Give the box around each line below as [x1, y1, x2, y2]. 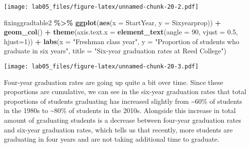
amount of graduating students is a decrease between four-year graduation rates [4, 115, 241, 125]
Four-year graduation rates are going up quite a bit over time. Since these [4, 77, 223, 87]
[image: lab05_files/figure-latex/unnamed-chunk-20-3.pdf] [4, 63, 199, 70]
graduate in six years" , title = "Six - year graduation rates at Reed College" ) [4, 46, 227, 56]
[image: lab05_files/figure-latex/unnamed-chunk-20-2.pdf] [4, 3, 199, 10]
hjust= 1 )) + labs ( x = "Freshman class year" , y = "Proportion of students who [4, 36, 239, 46]
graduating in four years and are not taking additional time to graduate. [4, 134, 219, 144]
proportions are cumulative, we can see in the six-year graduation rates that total [4, 86, 247, 97]
